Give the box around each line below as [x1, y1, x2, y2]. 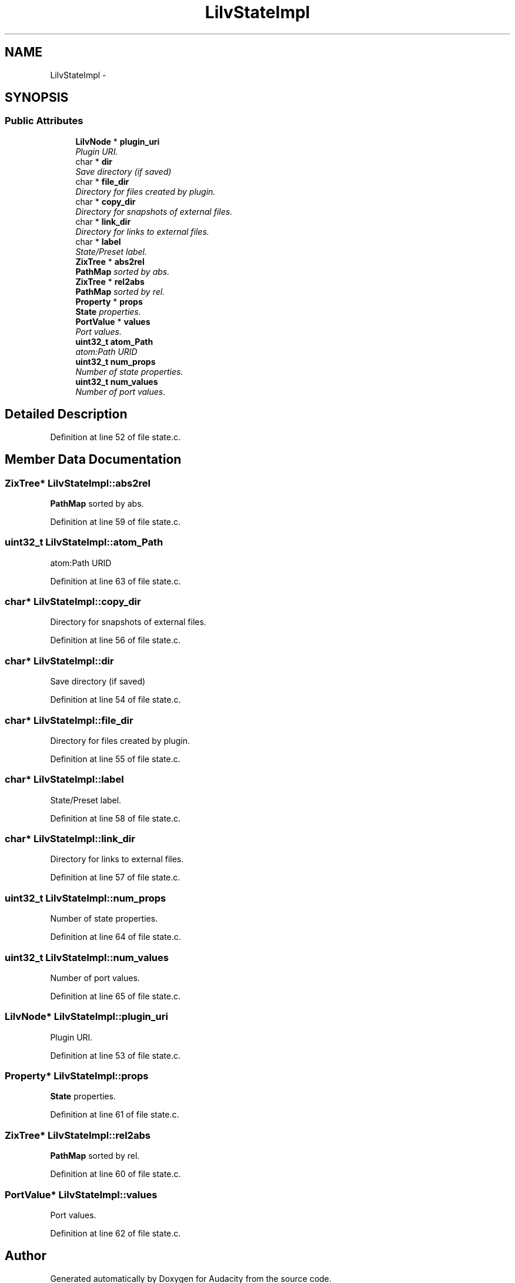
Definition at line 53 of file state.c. [50, 1050, 181, 1061]
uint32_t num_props [75, 356, 156, 367]
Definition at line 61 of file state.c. [50, 1109, 179, 1120]
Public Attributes [5, 115, 83, 127]
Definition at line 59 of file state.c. [50, 516, 181, 527]
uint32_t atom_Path [75, 336, 153, 347]
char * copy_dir [75, 196, 136, 207]
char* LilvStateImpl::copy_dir [5, 596, 141, 607]
